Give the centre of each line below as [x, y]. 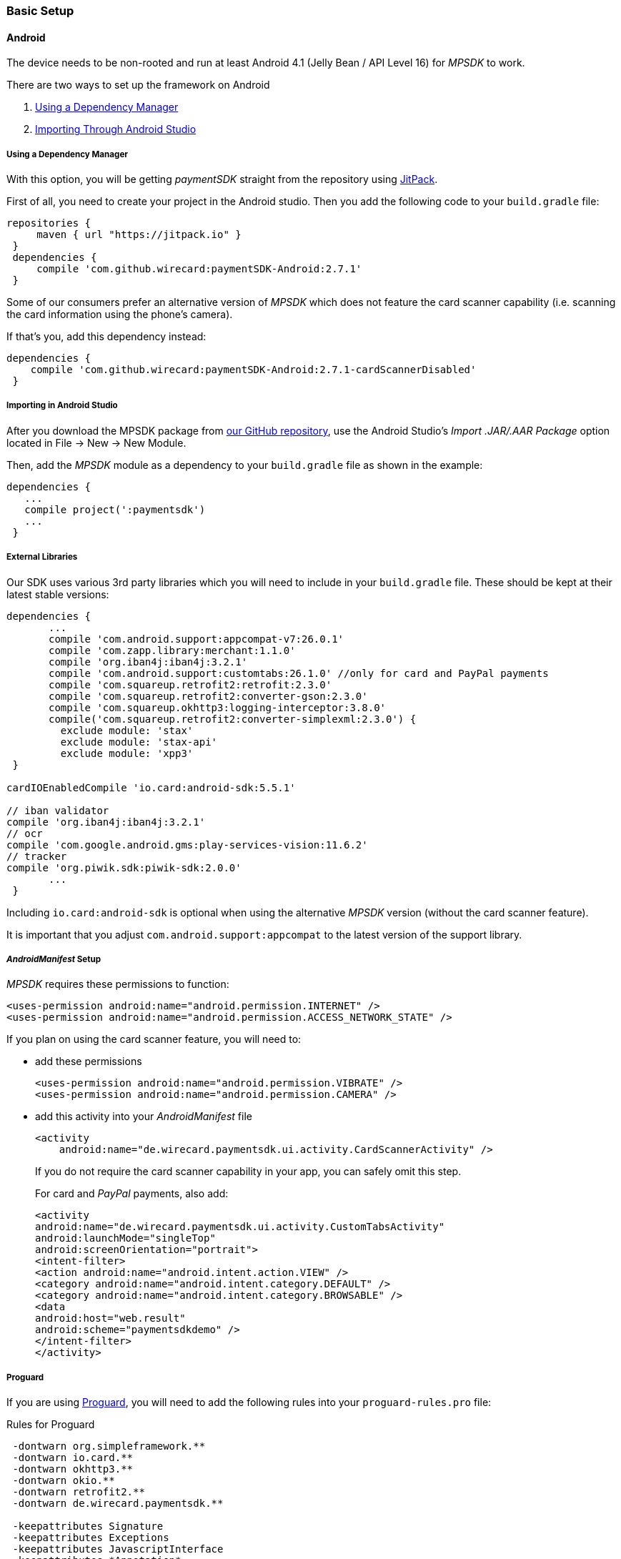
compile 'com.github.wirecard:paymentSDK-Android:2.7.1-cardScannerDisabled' [253, 370]
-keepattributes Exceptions [91, 1538]
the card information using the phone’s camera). [120, 314]
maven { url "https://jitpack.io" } [139, 234]
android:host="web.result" [110, 1318]
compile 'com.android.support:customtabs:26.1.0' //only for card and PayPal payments [299, 673]
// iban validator [58, 810]
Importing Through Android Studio [116, 129]
